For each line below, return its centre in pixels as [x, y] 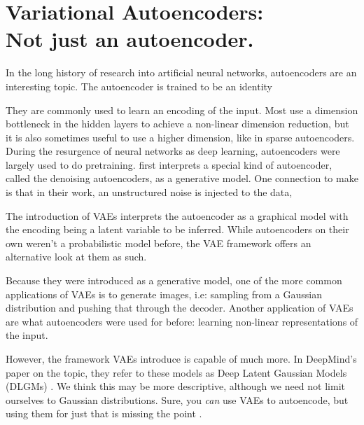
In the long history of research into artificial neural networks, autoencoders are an [181, 72]
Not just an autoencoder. [130, 39]
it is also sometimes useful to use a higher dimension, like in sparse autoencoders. [180, 137]
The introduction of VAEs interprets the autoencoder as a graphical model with [177, 215]
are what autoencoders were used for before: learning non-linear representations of [182, 321]
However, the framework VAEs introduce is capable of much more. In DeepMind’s [181, 358]
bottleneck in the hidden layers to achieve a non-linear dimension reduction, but [177, 124]
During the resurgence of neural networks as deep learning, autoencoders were [173, 151]
